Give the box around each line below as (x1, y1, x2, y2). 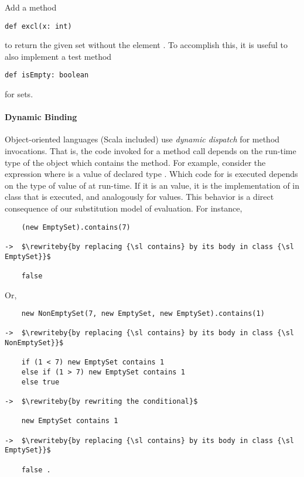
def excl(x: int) (5, 22, 72, 30)
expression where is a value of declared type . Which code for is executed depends (5, 168, 298, 180)
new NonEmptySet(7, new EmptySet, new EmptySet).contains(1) (21, 309, 265, 318)
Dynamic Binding (5, 111, 77, 123)
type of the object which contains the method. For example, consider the (5, 156, 266, 168)
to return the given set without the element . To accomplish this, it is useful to (5, 39, 288, 51)
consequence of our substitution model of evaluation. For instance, (5, 202, 242, 214)
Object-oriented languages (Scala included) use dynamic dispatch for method (5, 133, 280, 145)
